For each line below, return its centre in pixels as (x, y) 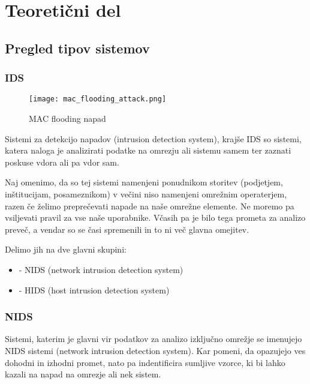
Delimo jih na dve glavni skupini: (66, 249)
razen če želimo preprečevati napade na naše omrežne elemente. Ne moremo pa (150, 205)
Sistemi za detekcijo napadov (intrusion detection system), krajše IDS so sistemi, (153, 138)
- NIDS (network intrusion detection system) (101, 269)
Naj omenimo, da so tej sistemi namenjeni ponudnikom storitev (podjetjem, (144, 182)
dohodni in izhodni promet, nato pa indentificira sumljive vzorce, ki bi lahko (145, 362)
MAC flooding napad (67, 118)
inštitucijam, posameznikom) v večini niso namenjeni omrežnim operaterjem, (146, 194)
